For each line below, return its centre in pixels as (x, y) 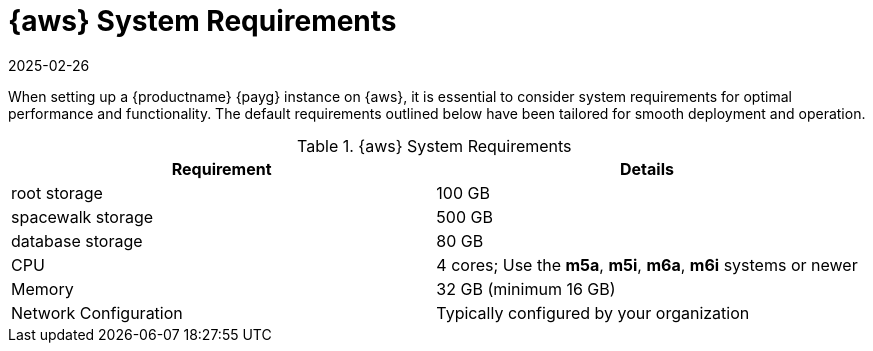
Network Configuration (97, 312)
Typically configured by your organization (593, 312)
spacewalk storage (82, 216)
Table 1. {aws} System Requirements (434, 145)
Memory (42, 288)
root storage (57, 192)
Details (647, 168)
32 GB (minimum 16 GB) (526, 288)
